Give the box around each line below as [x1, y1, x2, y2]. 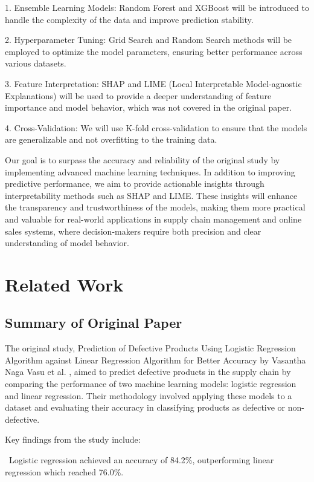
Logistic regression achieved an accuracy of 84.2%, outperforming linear [8, 454, 274, 466]
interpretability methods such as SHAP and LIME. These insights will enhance [5, 189, 298, 201]
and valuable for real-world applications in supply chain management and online [5, 212, 302, 225]
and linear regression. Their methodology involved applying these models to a [5, 389, 292, 402]
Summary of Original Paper [5, 313, 182, 332]
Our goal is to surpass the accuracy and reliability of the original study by [5, 153, 280, 166]
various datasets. [5, 57, 66, 70]
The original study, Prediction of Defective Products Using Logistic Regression [5, 342, 296, 354]
